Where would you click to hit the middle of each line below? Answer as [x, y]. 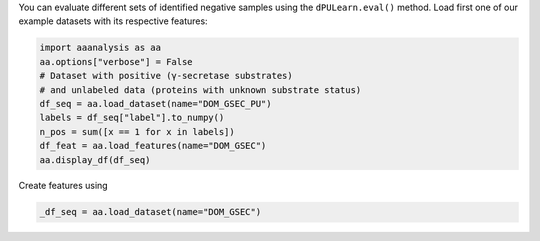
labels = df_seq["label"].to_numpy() [132, 118]
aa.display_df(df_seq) [95, 159]
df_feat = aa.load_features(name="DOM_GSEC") [153, 146]
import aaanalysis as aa [100, 48]
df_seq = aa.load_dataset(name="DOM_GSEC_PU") [155, 103]
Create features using [63, 186]
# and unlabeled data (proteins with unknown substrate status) [200, 89]
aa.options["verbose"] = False [116, 61]
